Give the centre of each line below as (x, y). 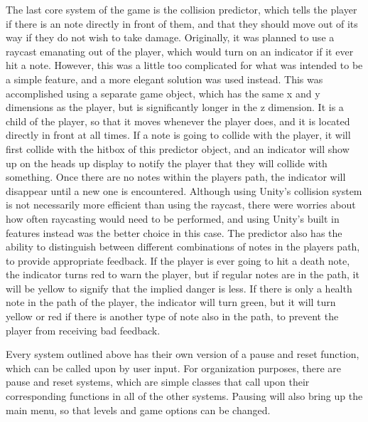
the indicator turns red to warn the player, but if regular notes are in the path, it (183, 274)
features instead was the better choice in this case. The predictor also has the (174, 232)
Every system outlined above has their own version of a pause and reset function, (183, 354)
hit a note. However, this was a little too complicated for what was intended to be (184, 65)
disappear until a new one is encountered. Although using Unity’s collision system (184, 190)
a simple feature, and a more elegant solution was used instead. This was (164, 79)
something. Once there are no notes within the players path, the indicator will (176, 177)
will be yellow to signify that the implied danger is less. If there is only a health (179, 288)
